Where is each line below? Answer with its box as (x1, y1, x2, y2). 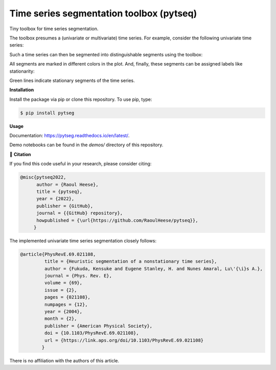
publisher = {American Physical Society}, (44, 323, 153, 329)
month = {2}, (44, 316, 77, 322)
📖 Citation (9, 151, 31, 157)
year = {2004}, (44, 309, 83, 315)
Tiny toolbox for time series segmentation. (9, 26, 99, 32)
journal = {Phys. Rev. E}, (44, 273, 112, 279)
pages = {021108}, (44, 294, 90, 300)
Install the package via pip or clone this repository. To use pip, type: (9, 96, 152, 102)
